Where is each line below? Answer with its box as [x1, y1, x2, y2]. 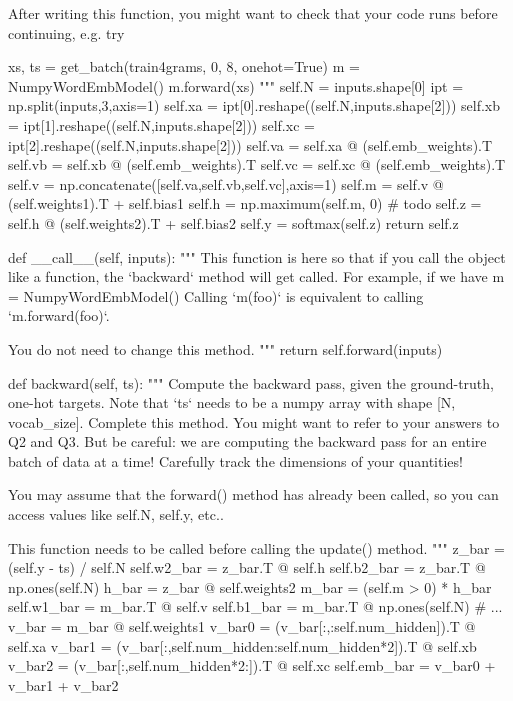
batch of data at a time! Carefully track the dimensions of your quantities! [8, 450, 463, 471]
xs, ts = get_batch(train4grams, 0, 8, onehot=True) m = [8, 56, 360, 77]
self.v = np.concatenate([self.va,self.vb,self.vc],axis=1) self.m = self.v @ [8, 173, 444, 194]
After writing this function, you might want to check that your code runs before [8, 3, 498, 23]
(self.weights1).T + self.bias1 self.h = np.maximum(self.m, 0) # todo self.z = [8, 193, 482, 214]
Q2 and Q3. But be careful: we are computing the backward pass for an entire [8, 431, 487, 452]
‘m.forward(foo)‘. [8, 305, 110, 326]
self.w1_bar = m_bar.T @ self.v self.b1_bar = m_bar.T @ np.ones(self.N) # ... [8, 596, 503, 617]
